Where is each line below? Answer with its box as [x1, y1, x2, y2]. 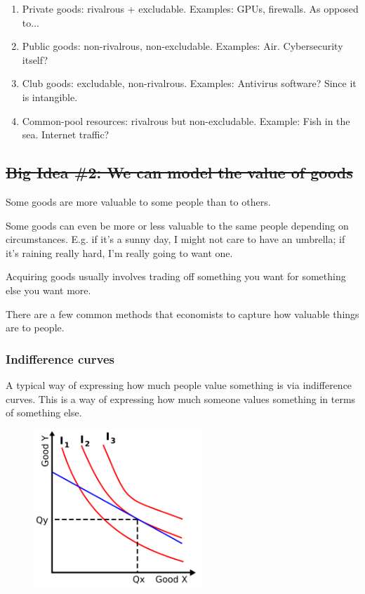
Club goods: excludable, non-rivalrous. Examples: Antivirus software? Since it [22, 76, 357, 91]
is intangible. [22, 89, 78, 104]
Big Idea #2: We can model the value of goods [6, 161, 353, 183]
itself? [22, 52, 48, 67]
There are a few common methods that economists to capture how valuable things [6, 306, 359, 321]
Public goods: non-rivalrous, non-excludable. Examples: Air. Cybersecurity [22, 39, 343, 53]
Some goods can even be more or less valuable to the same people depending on [6, 218, 349, 232]
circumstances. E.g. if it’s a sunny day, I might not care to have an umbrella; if [6, 232, 345, 246]
